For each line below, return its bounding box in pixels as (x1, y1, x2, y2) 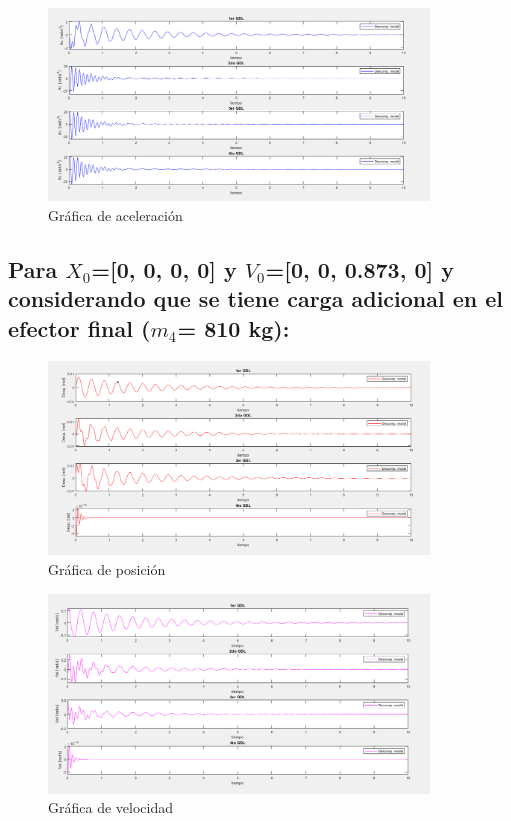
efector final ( (8, 312, 151, 343)
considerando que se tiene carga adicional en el (8, 283, 504, 314)
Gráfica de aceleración (48, 204, 183, 225)
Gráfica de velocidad (48, 797, 173, 818)
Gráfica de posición (48, 559, 166, 580)
